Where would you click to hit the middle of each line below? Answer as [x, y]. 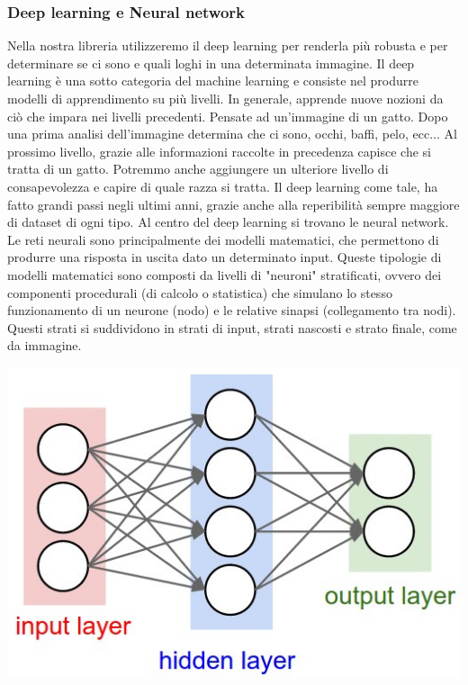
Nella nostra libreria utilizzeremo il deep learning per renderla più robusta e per [228, 45]
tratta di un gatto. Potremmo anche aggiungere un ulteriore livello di [198, 169]
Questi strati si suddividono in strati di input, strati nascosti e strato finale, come [232, 327]
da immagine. [45, 345]
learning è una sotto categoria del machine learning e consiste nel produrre [213, 81]
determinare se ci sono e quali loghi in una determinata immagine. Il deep [211, 63]
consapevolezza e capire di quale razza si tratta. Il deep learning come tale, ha [223, 186]
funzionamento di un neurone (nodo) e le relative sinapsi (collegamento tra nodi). [232, 310]
